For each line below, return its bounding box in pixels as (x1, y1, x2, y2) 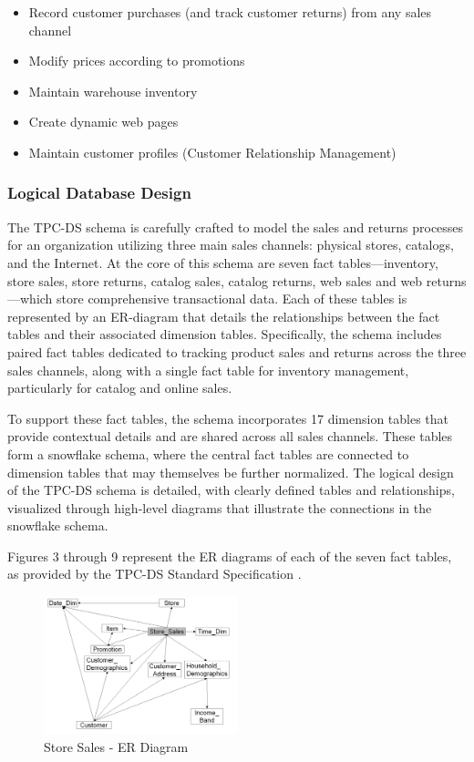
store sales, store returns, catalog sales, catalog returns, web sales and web (7, 271, 423, 290)
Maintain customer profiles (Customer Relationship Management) (28, 142, 397, 161)
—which (7, 289, 53, 308)
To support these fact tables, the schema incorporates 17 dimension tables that (7, 408, 449, 427)
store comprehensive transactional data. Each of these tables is (57, 289, 407, 308)
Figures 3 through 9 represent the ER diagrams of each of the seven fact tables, (7, 546, 452, 565)
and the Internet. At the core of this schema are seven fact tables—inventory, (7, 252, 438, 272)
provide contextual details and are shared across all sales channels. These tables (7, 427, 453, 446)
